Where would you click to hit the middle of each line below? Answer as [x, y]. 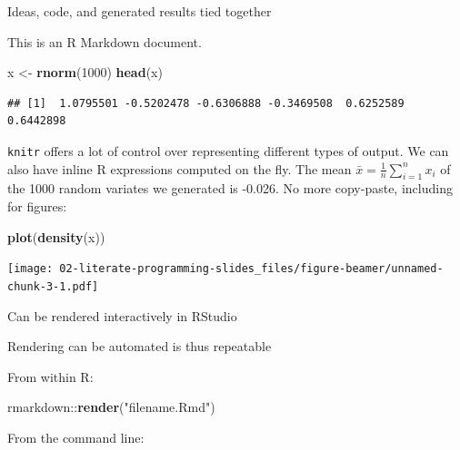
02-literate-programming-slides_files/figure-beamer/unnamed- [251, 269]
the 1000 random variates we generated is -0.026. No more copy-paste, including [230, 188]
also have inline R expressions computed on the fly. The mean [180, 168]
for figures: [37, 206]
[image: [30, 269]
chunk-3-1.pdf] [53, 286]
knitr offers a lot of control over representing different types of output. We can [228, 150]
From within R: [50, 376]
